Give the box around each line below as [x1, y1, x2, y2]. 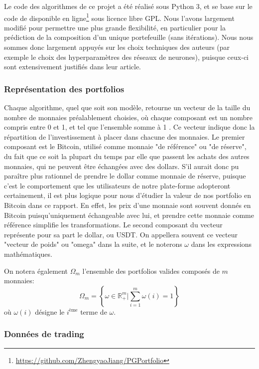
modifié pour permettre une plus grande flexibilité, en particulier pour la [4, 22, 226, 32]
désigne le [35, 306, 65, 317]
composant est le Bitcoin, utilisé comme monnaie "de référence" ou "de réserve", [4, 141, 247, 152]
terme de [80, 306, 107, 317]
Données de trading [4, 328, 84, 340]
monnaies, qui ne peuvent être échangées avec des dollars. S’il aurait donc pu [4, 161, 239, 171]
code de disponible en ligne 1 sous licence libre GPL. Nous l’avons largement [4, 11, 235, 23]
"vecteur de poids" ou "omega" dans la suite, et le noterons [4, 239, 182, 249]
